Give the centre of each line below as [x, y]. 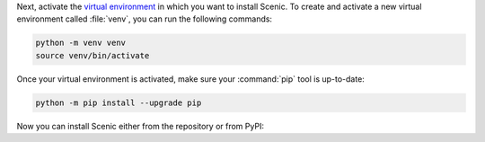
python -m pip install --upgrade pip [119, 102]
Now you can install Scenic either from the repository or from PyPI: [141, 126]
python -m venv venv [80, 43]
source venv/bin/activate [93, 55]
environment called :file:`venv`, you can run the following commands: [145, 19]
